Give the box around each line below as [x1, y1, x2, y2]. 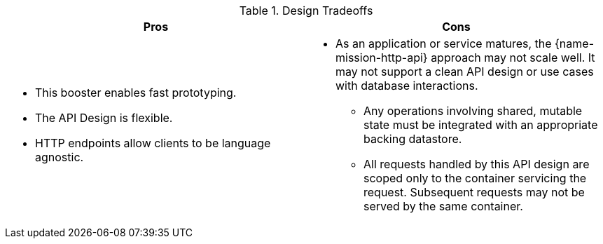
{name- [555, 36, 595, 50]
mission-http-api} [335, 50, 428, 65]
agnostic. [35, 150, 84, 164]
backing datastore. [363, 132, 462, 146]
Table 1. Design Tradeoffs [239, 4, 373, 18]
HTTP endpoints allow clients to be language [35, 136, 271, 150]
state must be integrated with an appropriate [363, 118, 598, 132]
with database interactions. [335, 79, 478, 93]
